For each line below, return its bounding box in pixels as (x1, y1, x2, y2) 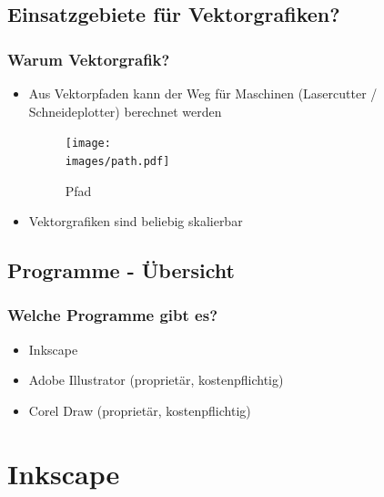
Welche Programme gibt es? (7, 304, 218, 326)
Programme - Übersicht (7, 256, 235, 285)
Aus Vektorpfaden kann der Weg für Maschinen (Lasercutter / (28, 84, 378, 102)
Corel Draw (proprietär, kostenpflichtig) (28, 400, 251, 419)
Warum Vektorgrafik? (7, 47, 170, 70)
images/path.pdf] (65, 154, 170, 168)
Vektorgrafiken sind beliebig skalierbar (28, 212, 243, 231)
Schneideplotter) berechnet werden (28, 101, 222, 120)
